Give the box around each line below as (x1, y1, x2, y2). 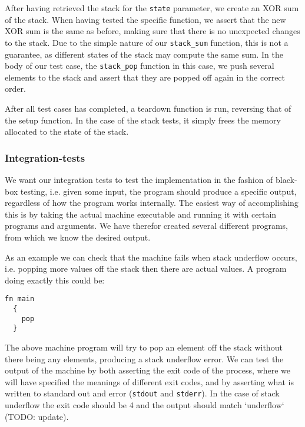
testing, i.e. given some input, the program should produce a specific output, (20, 185, 297, 197)
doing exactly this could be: (5, 273, 105, 286)
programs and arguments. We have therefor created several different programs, (5, 219, 288, 232)
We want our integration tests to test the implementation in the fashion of (5, 173, 273, 185)
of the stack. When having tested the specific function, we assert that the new (5, 13, 286, 25)
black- (276, 173, 297, 185)
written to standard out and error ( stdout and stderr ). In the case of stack (5, 387, 280, 399)
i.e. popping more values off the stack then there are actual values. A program (5, 262, 287, 275)
